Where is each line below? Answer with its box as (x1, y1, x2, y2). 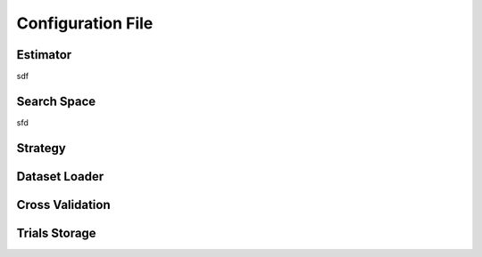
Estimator (16, 47, 72, 62)
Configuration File (16, 13, 154, 33)
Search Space (16, 93, 96, 108)
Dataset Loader (16, 169, 104, 184)
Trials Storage (16, 225, 97, 240)
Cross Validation (16, 197, 111, 213)
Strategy (16, 141, 66, 156)
